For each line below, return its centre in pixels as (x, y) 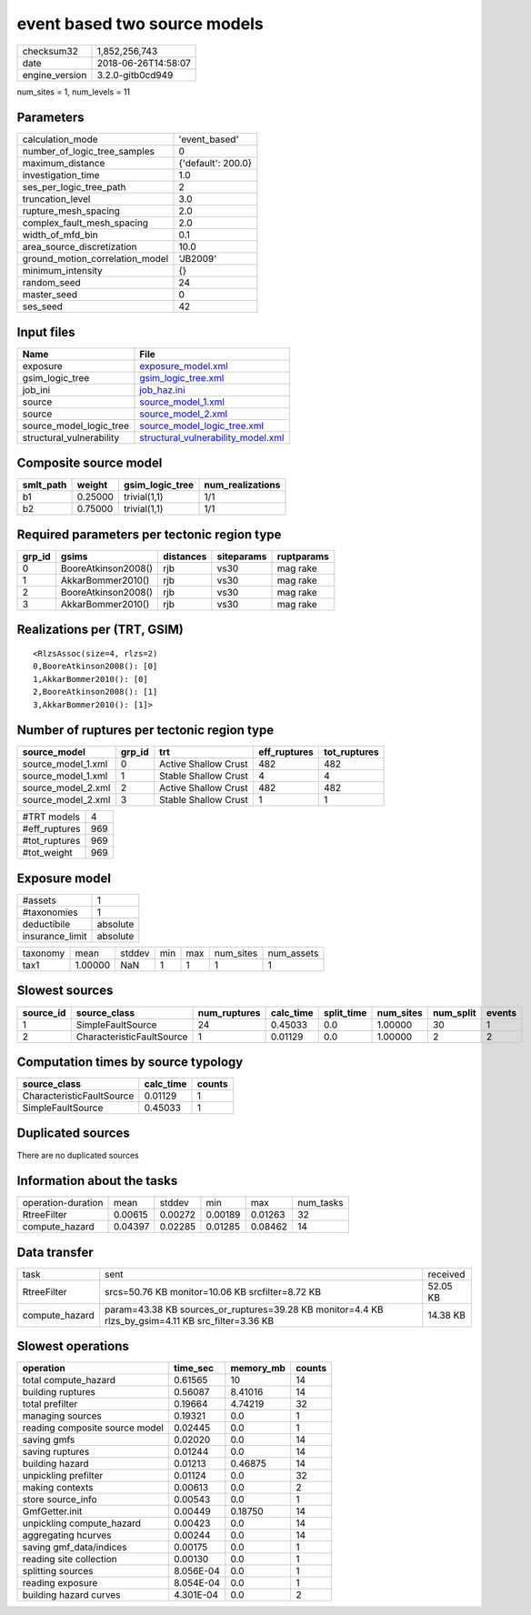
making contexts (58, 1488)
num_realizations (242, 485)
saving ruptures (56, 1452)
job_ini (36, 389)
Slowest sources (65, 991)
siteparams (242, 557)
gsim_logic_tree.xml (182, 377)
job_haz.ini (162, 389)
